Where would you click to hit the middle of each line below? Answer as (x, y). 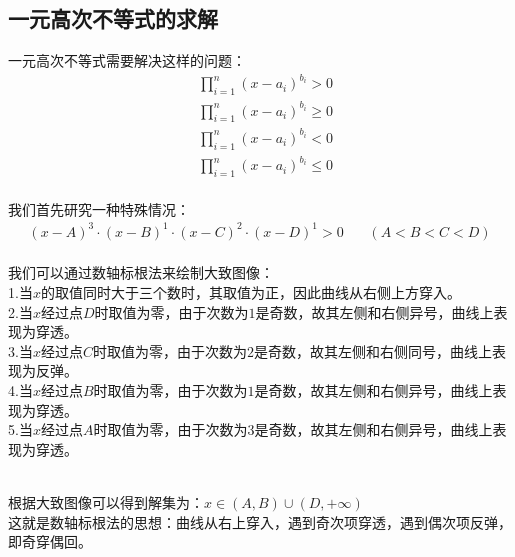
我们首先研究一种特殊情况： (99, 208)
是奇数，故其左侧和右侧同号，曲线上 (372, 350)
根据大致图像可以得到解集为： (106, 501)
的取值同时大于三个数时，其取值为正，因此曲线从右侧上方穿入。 (250, 292)
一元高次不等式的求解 (113, 18)
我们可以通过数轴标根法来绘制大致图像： (141, 272)
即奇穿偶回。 (50, 541)
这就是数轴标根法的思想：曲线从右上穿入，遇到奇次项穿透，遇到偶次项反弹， (260, 521)
